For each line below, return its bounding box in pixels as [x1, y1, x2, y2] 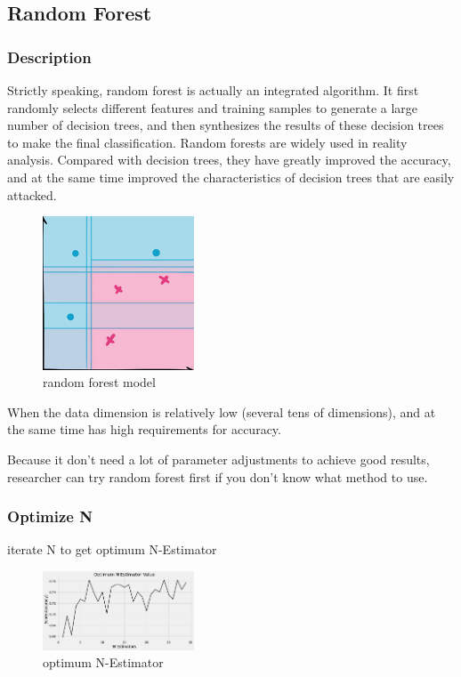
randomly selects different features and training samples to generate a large [7, 98, 418, 117]
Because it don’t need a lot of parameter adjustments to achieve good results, [7, 449, 430, 468]
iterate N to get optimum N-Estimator [7, 540, 217, 559]
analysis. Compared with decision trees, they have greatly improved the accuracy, [7, 150, 451, 169]
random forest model [43, 373, 156, 391]
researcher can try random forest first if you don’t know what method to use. [7, 467, 428, 486]
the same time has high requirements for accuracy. [7, 420, 281, 439]
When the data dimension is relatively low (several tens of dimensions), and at [7, 402, 436, 421]
